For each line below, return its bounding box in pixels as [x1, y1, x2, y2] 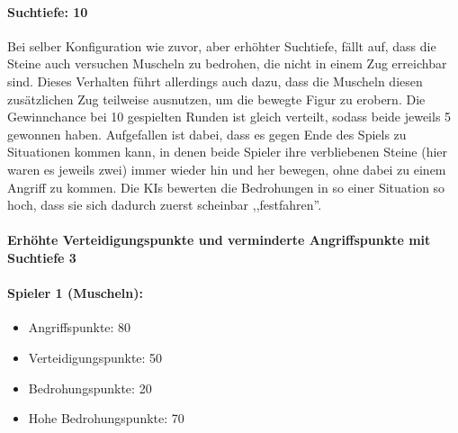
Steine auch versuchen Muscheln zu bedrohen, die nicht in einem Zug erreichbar [7, 54, 447, 73]
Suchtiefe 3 [7, 248, 76, 266]
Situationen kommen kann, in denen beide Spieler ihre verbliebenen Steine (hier [7, 142, 448, 161]
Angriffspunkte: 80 [28, 318, 131, 337]
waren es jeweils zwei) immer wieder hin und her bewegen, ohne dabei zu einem [7, 159, 446, 178]
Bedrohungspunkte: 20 [28, 378, 152, 397]
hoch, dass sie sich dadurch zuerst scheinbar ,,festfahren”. [7, 195, 322, 214]
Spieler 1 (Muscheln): [7, 284, 144, 302]
